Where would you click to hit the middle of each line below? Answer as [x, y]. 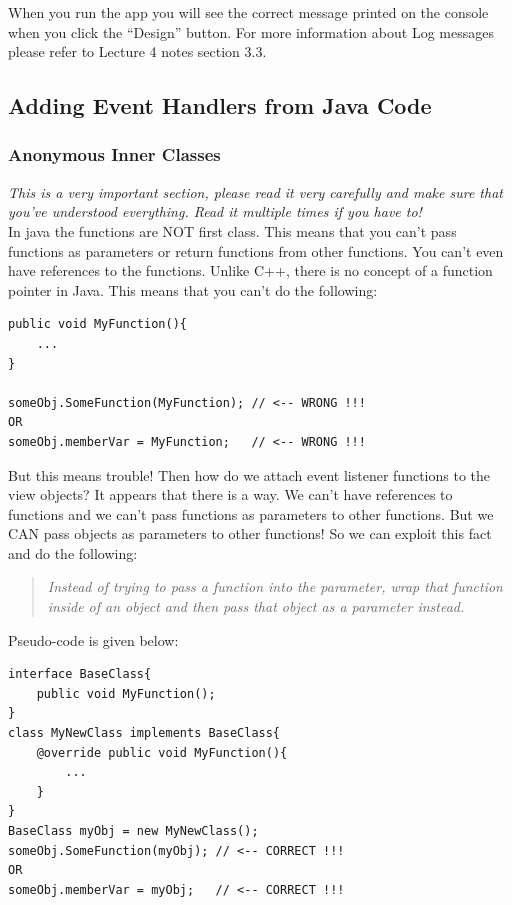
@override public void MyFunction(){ [162, 752]
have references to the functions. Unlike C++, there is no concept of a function [250, 270]
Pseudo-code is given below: [93, 639]
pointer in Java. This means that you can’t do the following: [193, 289]
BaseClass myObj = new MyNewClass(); [133, 831]
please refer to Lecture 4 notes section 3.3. [137, 51]
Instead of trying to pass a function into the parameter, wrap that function [275, 586]
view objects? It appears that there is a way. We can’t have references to [230, 494]
